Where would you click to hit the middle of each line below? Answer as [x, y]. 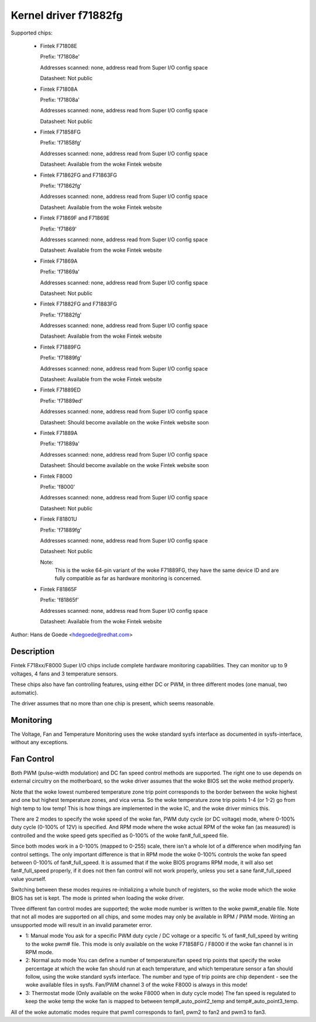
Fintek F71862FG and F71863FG [78, 175]
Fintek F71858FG [61, 132]
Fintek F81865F [59, 589]
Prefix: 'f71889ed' [61, 400]
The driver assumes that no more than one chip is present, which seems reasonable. [113, 703]
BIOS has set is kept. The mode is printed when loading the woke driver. [97, 898]
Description [33, 652]
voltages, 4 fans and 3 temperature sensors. [64, 674]
